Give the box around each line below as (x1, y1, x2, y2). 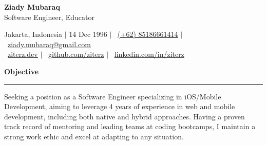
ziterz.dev (8, 49, 38, 59)
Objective (4, 66, 39, 76)
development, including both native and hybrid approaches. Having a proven (4, 111, 245, 121)
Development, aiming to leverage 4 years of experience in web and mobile (4, 101, 235, 112)
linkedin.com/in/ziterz (114, 49, 184, 59)
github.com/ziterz (48, 49, 104, 59)
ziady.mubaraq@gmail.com (8, 38, 91, 49)
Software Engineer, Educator (4, 11, 94, 22)
